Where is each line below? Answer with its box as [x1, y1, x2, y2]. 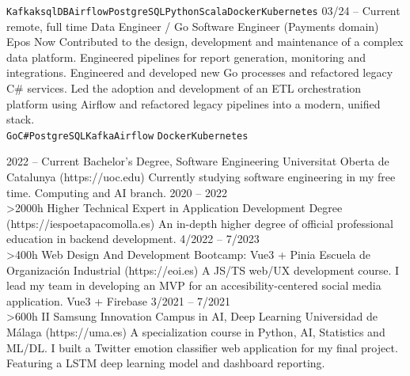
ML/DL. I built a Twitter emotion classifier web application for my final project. [6, 339, 398, 355]
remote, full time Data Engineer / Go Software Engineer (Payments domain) [6, 17, 379, 34]
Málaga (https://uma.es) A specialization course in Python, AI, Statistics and [6, 324, 385, 340]
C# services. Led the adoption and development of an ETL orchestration [6, 80, 362, 97]
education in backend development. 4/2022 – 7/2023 [6, 230, 260, 247]
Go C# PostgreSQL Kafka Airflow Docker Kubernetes [6, 130, 249, 142]
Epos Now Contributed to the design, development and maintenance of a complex [6, 33, 404, 50]
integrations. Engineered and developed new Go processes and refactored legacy [6, 64, 393, 81]
